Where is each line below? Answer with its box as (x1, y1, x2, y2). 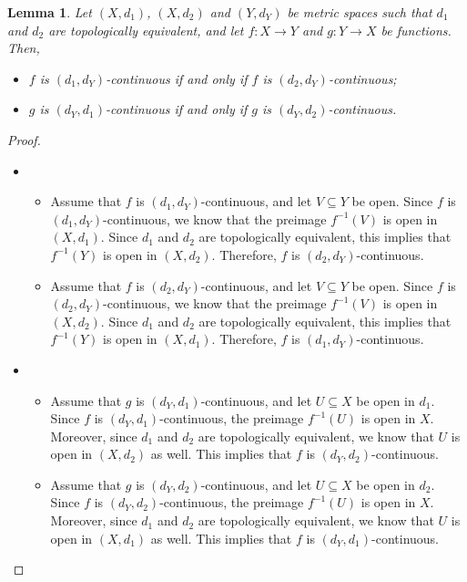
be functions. (381, 20, 452, 39)
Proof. (7, 130, 41, 149)
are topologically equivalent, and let (48, 20, 244, 39)
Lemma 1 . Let (7, 3, 92, 21)
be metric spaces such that (287, 3, 432, 21)
